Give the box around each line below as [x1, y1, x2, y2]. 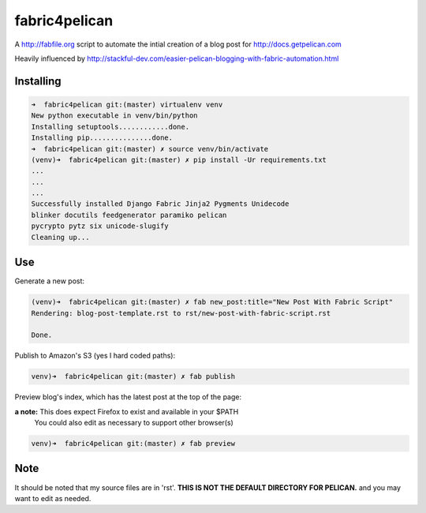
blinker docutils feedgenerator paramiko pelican [31, 210, 227, 219]
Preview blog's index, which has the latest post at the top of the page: [14, 392, 242, 402]
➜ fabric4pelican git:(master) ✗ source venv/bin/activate [31, 144, 269, 153]
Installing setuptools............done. [31, 122, 189, 131]
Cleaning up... [31, 233, 90, 242]
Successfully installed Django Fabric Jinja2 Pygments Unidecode [31, 200, 290, 208]
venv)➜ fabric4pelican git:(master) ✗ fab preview [31, 439, 236, 447]
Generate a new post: [14, 276, 85, 286]
